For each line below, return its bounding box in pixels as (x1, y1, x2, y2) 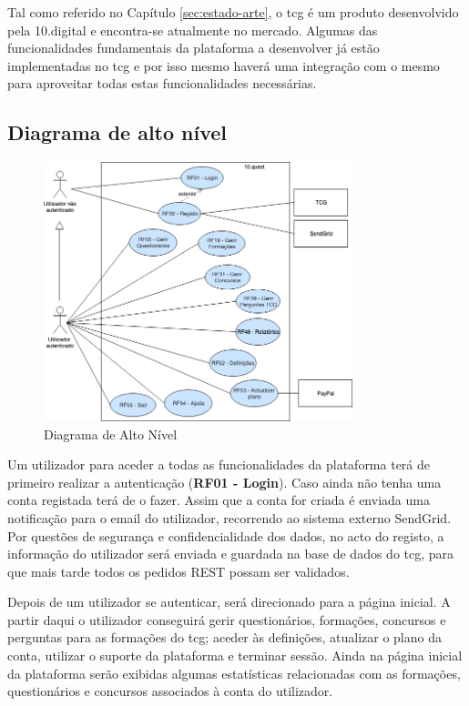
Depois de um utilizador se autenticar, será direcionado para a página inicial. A (7, 592, 451, 611)
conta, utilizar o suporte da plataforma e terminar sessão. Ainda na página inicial (7, 646, 463, 665)
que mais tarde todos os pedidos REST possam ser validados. (7, 561, 350, 580)
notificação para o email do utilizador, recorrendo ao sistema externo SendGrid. (7, 508, 452, 527)
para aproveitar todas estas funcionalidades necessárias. (7, 74, 317, 93)
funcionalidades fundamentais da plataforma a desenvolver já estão (7, 38, 380, 57)
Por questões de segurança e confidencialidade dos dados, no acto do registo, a (7, 526, 444, 545)
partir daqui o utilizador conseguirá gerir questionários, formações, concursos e (7, 610, 446, 629)
